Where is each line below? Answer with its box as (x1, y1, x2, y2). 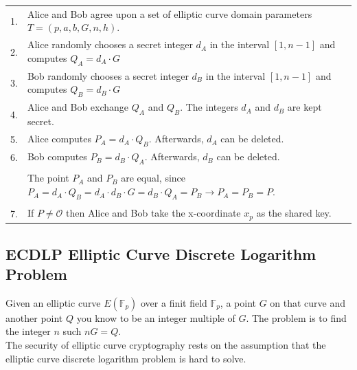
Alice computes (27, 131, 91, 146)
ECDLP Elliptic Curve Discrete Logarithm (5, 243, 316, 264)
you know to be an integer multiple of (76, 310, 235, 325)
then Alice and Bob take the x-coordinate (66, 206, 241, 220)
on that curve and (270, 295, 346, 309)
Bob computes (27, 149, 87, 164)
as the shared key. (256, 206, 332, 220)
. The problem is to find (246, 310, 347, 325)
